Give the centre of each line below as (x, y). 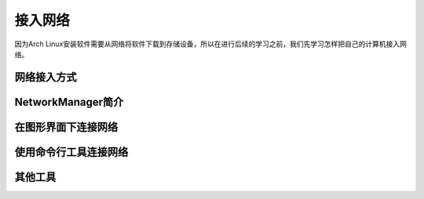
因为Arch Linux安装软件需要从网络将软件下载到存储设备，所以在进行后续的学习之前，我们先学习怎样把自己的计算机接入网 (211, 44)
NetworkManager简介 (69, 102)
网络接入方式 (46, 77)
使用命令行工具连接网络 (71, 152)
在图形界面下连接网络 (66, 127)
